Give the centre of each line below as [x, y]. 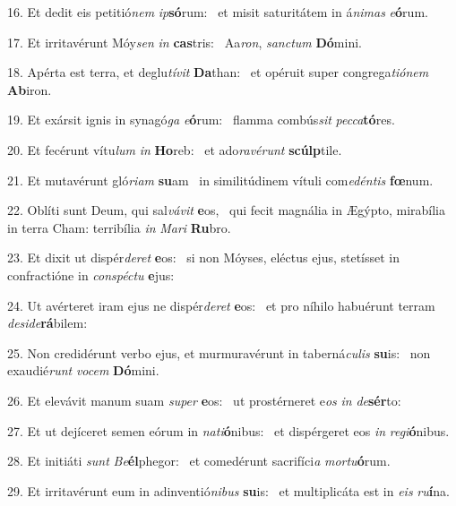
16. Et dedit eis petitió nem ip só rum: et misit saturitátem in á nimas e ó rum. [218, 12]
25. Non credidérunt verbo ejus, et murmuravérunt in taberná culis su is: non [219, 352]
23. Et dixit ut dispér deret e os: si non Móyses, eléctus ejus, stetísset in [204, 257]
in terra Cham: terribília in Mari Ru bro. [119, 227]
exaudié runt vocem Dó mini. [83, 370]
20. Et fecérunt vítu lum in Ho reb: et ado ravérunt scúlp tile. [175, 149]
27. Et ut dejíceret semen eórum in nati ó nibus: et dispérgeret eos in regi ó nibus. [228, 430]
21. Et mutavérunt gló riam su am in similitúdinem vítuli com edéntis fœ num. [220, 180]
